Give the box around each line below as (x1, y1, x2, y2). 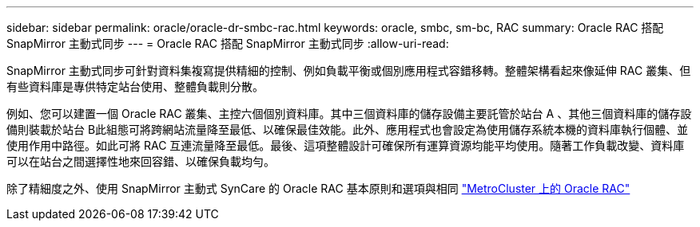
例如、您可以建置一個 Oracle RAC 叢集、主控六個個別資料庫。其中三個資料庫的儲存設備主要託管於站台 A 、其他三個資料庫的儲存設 (6, 107, 692, 120)
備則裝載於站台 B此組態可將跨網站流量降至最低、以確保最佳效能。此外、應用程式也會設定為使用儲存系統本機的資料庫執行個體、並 (6, 123, 689, 136)
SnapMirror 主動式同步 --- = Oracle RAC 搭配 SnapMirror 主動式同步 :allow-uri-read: (6, 37, 449, 50)
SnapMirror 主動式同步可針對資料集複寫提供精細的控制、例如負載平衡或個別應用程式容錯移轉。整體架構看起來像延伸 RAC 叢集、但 (6, 64, 691, 77)
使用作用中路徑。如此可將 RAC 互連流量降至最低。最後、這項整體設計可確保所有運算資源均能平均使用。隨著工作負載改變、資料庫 (6, 139, 685, 152)
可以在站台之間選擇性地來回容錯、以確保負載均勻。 (6, 155, 275, 168)
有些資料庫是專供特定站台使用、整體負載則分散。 (6, 80, 264, 93)
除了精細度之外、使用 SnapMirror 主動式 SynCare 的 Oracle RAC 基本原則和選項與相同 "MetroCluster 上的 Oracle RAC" (6, 182, 630, 195)
